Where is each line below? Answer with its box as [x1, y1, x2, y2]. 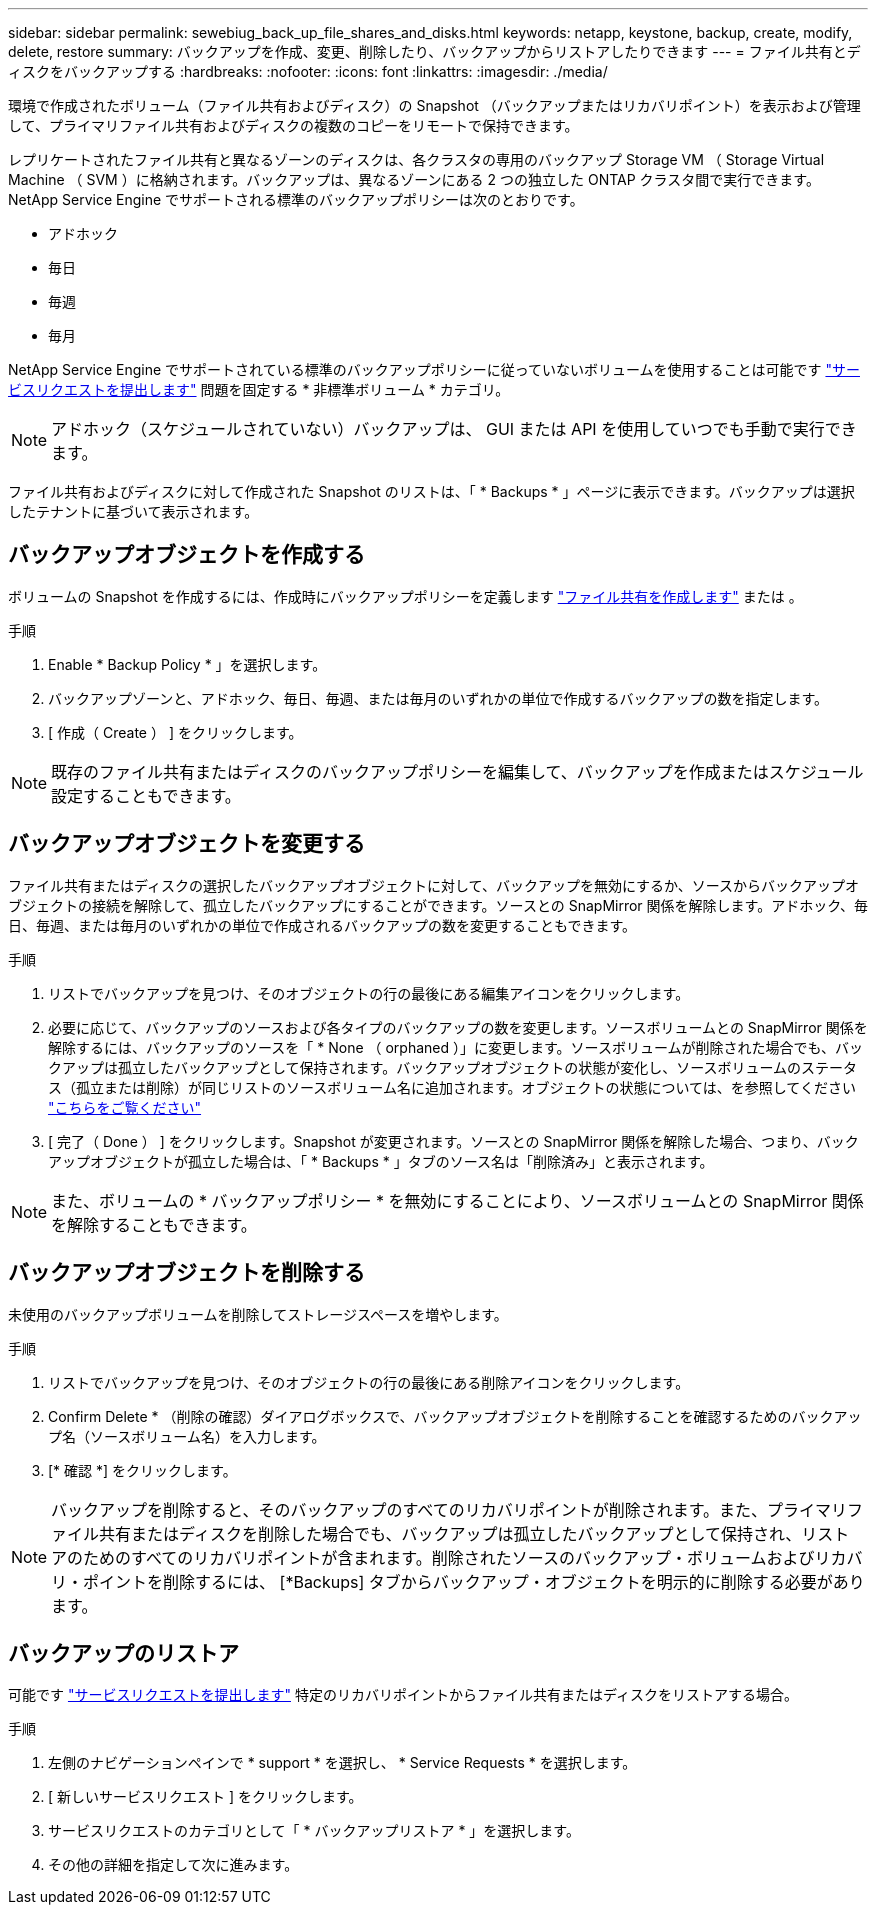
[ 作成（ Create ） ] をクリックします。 [48, 723, 303, 741]
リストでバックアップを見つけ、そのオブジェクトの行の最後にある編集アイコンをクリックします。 [48, 984, 690, 1002]
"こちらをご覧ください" [48, 1098, 202, 1116]
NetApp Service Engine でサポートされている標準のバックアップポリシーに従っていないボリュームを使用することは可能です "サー [8, 361, 860, 378]
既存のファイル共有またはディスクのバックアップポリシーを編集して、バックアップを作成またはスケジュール [51, 761, 864, 782]
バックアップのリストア [8, 1640, 239, 1666]
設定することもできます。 [51, 785, 241, 806]
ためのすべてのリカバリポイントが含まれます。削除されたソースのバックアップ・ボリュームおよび [83, 1547, 815, 1568]
